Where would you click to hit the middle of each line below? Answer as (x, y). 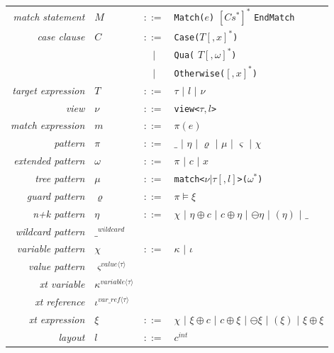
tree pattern (60, 178)
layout (72, 336)
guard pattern (56, 195)
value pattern (57, 266)
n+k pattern (59, 213)
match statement (49, 16)
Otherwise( (200, 73)
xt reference (60, 301)
